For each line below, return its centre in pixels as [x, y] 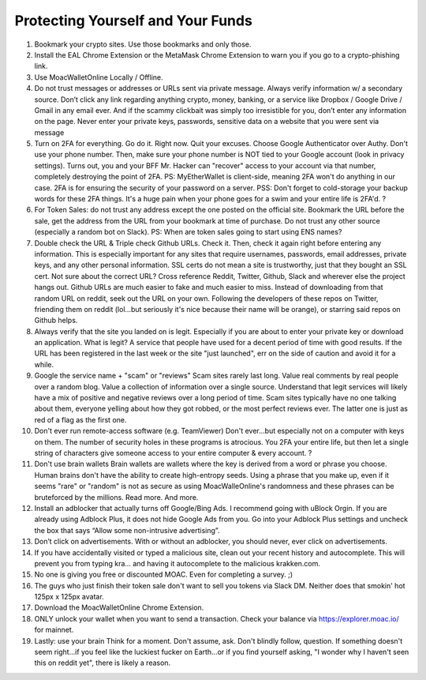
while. [44, 364]
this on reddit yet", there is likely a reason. [103, 663]
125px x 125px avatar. [69, 597]
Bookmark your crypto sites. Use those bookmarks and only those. [143, 44]
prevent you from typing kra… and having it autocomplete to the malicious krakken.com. [177, 563]
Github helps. [56, 321]
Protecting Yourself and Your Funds [133, 21]
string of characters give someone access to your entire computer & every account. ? [173, 453]
